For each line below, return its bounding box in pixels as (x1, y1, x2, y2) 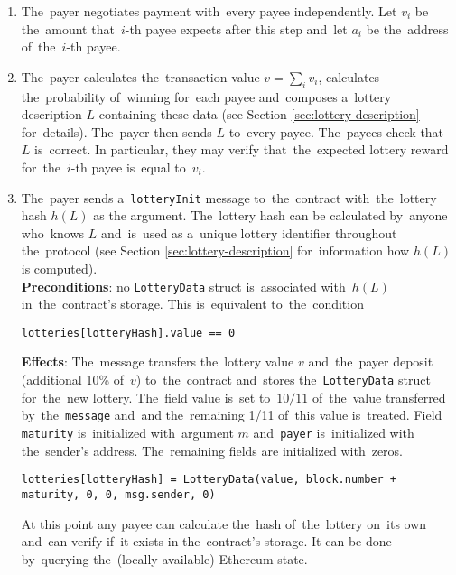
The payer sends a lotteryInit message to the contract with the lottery (21, 188, 437, 207)
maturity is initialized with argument (21, 422, 234, 441)
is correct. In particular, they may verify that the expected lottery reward (34, 140, 449, 159)
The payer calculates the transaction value (21, 67, 260, 86)
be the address (366, 19, 449, 38)
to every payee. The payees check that (228, 122, 444, 141)
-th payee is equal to (70, 157, 186, 176)
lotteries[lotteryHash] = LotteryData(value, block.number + (21, 473, 397, 487)
